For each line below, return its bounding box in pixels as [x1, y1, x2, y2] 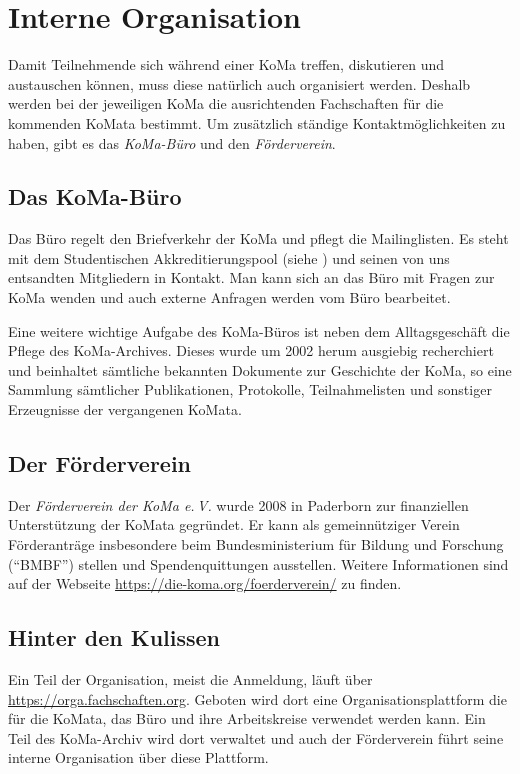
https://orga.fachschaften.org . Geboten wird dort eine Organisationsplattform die [8, 688, 507, 709]
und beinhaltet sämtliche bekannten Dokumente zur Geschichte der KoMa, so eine [8, 359, 512, 380]
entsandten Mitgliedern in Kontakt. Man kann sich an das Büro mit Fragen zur [8, 267, 495, 288]
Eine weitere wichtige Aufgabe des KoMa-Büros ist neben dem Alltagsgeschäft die [8, 320, 510, 341]
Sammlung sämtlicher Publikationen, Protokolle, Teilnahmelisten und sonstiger [8, 379, 492, 400]
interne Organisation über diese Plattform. [8, 747, 269, 768]
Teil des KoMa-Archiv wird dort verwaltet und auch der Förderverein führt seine [8, 727, 504, 748]
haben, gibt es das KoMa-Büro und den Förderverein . [8, 132, 336, 153]
